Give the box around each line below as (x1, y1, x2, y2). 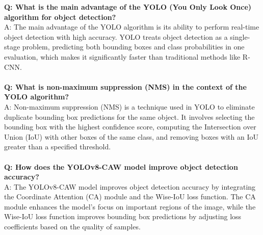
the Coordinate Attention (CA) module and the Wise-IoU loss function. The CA (4, 191, 256, 202)
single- (230, 31, 250, 42)
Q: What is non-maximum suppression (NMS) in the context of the (4, 81, 247, 92)
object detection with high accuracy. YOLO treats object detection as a (4, 31, 228, 42)
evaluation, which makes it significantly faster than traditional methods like (4, 51, 241, 62)
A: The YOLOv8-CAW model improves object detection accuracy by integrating (4, 181, 256, 192)
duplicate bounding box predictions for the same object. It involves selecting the (4, 111, 255, 122)
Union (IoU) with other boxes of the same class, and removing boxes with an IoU (4, 131, 258, 142)
